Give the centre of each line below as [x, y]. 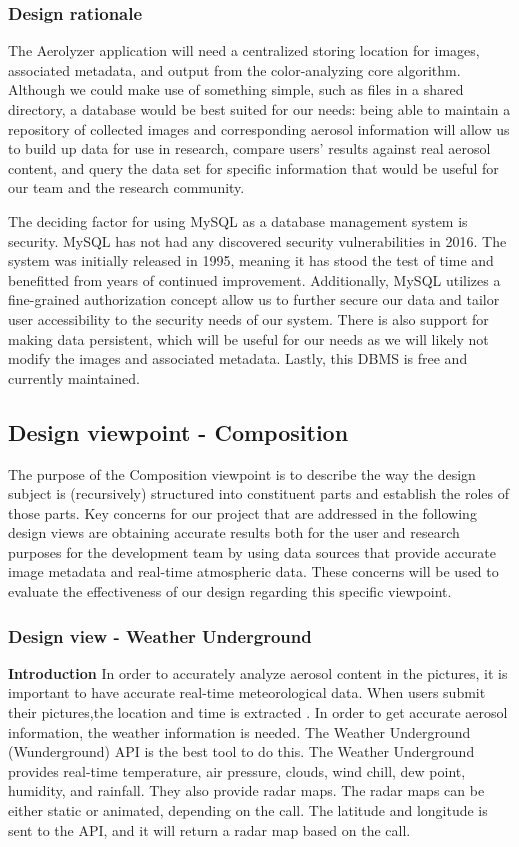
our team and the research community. [126, 187]
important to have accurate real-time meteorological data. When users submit [247, 692]
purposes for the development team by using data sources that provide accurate [252, 551]
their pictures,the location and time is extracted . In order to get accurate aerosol [258, 712]
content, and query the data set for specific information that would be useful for [253, 167]
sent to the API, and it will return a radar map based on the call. [209, 829]
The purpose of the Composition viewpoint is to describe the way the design [242, 473]
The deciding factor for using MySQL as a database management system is [238, 220]
